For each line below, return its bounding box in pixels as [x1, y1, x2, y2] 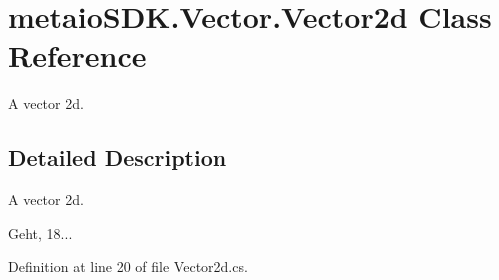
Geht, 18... [8, 222, 73, 243]
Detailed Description [8, 142, 227, 173]
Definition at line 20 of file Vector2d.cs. [8, 256, 248, 277]
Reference [8, 35, 147, 76]
